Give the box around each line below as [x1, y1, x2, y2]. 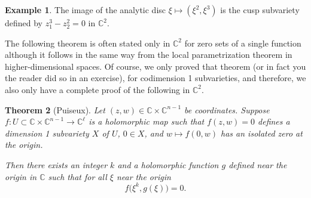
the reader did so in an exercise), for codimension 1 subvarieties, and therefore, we [5, 72, 306, 84]
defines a [258, 115, 290, 128]
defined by [5, 17, 43, 29]
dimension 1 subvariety [5, 126, 89, 139]
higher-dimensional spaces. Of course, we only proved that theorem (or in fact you [5, 60, 306, 72]
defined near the [228, 158, 287, 171]
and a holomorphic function [117, 158, 219, 171]
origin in [5, 170, 37, 182]
